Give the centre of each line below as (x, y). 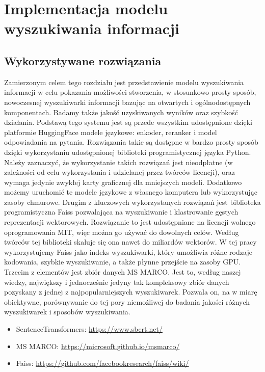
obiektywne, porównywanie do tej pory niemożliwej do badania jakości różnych (127, 301)
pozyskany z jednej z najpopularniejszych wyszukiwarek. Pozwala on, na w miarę (131, 292)
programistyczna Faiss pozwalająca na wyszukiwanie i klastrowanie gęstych (121, 212)
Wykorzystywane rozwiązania (83, 60)
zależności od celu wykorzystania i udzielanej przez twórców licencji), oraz (120, 172)
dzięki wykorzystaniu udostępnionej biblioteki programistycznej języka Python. (128, 152)
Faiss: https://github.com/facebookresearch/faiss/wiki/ (102, 363)
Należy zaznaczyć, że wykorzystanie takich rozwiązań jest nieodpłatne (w (118, 162)
